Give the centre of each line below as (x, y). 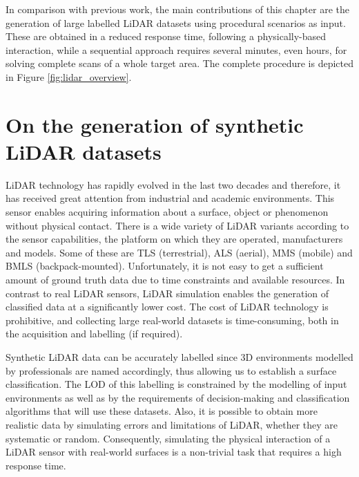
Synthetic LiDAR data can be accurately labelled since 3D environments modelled (179, 357)
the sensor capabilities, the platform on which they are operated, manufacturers (174, 239)
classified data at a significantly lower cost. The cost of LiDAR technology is (167, 307)
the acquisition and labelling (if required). (94, 334)
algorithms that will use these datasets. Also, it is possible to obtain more (162, 411)
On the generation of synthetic (155, 124)
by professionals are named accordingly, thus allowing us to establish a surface (171, 370)
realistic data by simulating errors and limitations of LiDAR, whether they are (172, 424)
